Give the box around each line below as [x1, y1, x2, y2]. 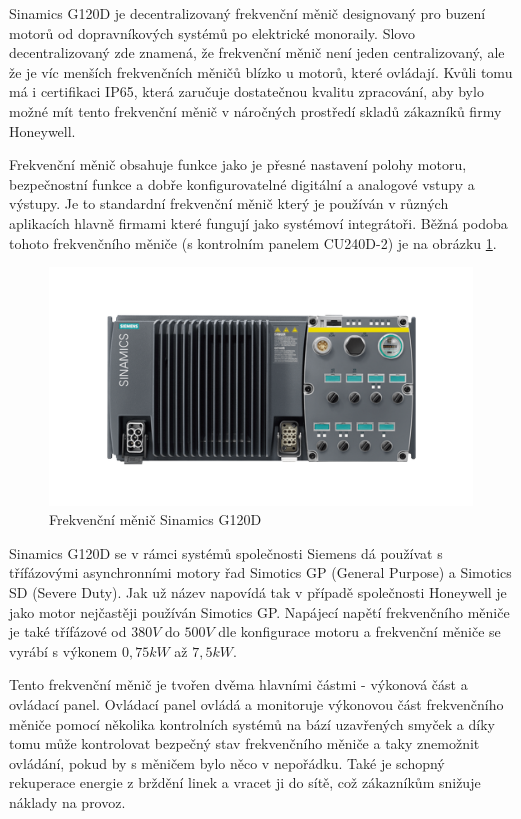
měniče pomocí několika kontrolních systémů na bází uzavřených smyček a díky [9, 713, 495, 734]
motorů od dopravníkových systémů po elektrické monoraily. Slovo [9, 22, 415, 43]
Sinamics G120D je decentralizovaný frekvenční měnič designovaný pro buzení [9, 3, 486, 23]
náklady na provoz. [9, 791, 126, 812]
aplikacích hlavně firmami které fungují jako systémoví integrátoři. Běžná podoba [9, 212, 508, 233]
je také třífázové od [9, 621, 127, 642]
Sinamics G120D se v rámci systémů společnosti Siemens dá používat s [9, 542, 443, 563]
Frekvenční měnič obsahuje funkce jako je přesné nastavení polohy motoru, [9, 154, 467, 175]
